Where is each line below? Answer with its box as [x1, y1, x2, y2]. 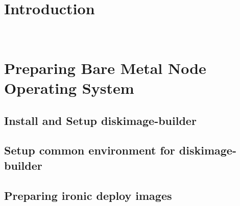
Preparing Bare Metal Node [4, 57, 206, 78]
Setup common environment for [4, 142, 175, 158]
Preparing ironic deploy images [4, 187, 172, 203]
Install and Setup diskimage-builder [4, 112, 197, 128]
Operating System [4, 78, 134, 98]
